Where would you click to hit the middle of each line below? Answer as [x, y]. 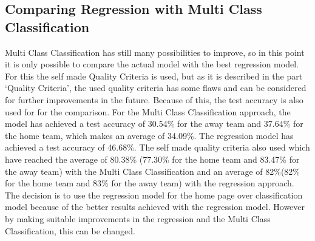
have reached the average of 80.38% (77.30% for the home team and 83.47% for [152, 159]
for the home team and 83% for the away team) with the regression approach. [150, 183]
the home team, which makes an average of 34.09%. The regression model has [149, 135]
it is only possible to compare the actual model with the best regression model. [152, 64]
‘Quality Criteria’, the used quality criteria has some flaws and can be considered [156, 88]
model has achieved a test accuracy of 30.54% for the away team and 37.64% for [154, 124]
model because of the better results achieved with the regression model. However [155, 207]
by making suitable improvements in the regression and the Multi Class [138, 218]
